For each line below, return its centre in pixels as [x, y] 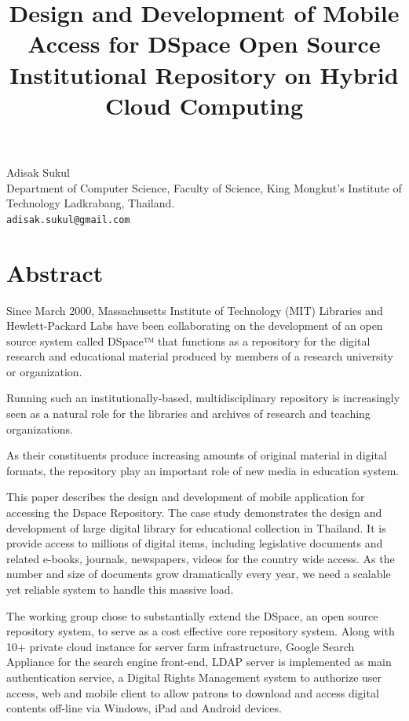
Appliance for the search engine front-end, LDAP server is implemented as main [199, 662]
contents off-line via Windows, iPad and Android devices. [144, 708]
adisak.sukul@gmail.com [68, 220]
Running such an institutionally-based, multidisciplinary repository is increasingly [203, 398]
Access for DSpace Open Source [204, 44]
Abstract [55, 272]
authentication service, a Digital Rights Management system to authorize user [194, 677]
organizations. [40, 428]
